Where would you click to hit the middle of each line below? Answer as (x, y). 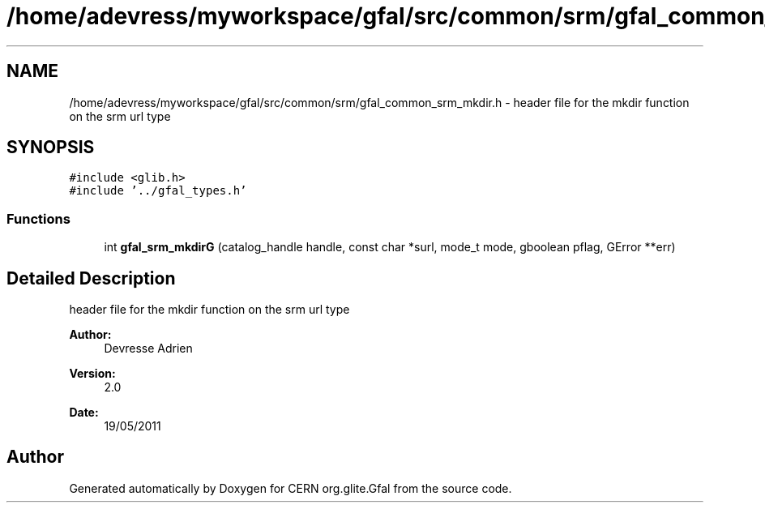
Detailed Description (91, 278)
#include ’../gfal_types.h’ (158, 191)
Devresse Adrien (148, 349)
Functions (38, 218)
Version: (92, 374)
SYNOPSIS (51, 148)
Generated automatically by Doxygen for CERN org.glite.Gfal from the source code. (291, 488)
